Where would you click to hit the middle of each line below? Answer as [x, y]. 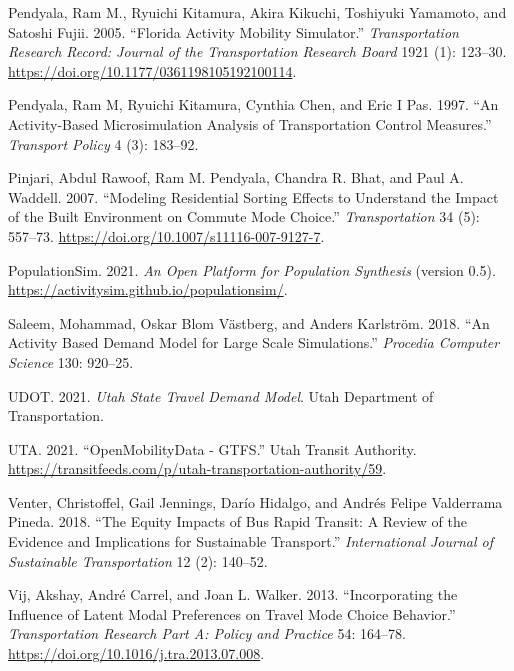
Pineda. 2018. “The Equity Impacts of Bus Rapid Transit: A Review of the [237, 521]
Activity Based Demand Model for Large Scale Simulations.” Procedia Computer [254, 342]
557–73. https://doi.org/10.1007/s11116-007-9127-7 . [166, 235]
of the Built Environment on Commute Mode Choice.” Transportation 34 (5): [244, 216]
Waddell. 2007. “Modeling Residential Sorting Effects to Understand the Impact [253, 196]
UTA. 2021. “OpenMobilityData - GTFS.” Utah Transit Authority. [212, 448]
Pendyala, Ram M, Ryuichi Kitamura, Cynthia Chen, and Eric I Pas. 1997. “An [253, 104]
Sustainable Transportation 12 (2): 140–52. [138, 560]
